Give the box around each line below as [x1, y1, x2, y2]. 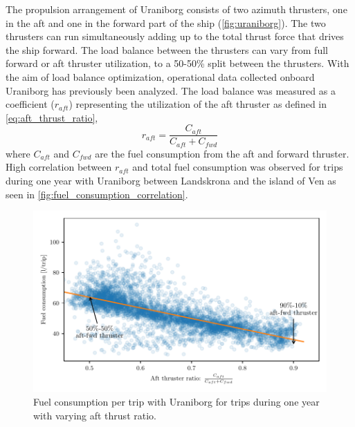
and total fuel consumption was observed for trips [132, 160, 343, 174]
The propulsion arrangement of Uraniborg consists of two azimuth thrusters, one [6, 2, 347, 16]
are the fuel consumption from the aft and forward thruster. [95, 146, 349, 160]
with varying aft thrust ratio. [33, 408, 156, 422]
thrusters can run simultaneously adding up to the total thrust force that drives [6, 29, 344, 44]
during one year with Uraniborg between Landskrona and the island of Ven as [6, 173, 336, 188]
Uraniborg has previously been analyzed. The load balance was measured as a [6, 83, 336, 97]
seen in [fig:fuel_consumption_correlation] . [6, 187, 188, 201]
